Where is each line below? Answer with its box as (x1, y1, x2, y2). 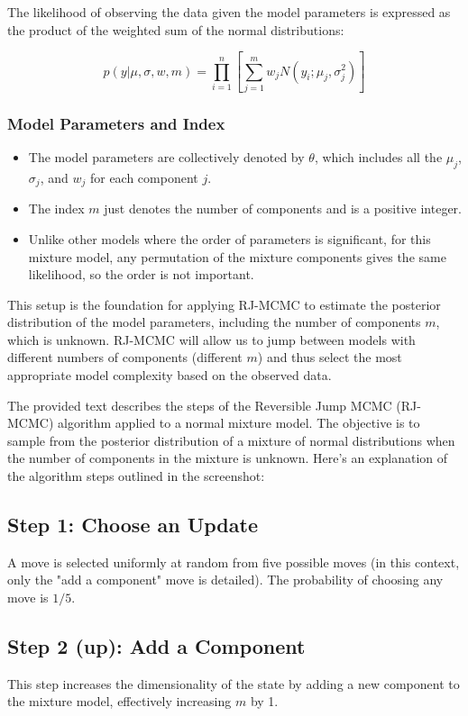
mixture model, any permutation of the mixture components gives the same (28, 247, 446, 266)
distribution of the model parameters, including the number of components (7, 313, 421, 331)
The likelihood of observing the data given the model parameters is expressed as (7, 3, 451, 21)
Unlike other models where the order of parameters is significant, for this (28, 229, 431, 248)
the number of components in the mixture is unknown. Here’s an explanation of (7, 449, 448, 467)
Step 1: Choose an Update (7, 511, 258, 539)
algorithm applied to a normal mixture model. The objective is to (57, 413, 420, 432)
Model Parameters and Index (7, 112, 225, 134)
